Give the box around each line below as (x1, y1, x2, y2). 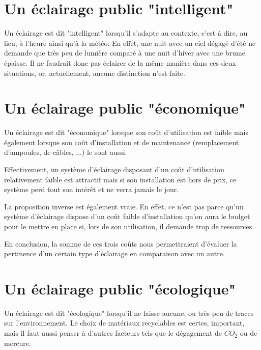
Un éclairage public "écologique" (4, 278, 236, 299)
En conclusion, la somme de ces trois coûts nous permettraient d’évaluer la (4, 238, 237, 249)
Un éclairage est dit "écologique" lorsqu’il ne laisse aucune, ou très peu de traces (4, 307, 254, 318)
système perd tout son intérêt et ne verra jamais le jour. (4, 184, 179, 195)
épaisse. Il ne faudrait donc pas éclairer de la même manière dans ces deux (4, 57, 236, 68)
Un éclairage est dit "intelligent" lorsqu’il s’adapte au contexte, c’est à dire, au (4, 28, 248, 38)
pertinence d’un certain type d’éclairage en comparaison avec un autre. (4, 248, 225, 259)
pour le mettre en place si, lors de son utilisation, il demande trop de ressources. (4, 221, 254, 231)
